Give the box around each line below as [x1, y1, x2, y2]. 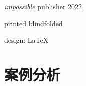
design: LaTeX [4, 35, 49, 45]
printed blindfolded [4, 18, 63, 28]
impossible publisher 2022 [4, 1, 82, 11]
